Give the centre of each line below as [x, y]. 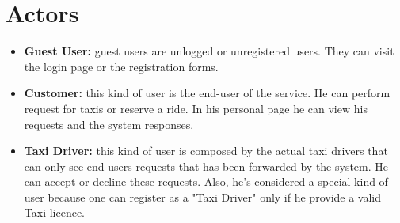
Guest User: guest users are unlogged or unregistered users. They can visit [209, 51]
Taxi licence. [55, 212]
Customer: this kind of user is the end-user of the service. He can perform [207, 93]
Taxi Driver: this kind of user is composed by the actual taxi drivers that [206, 151]
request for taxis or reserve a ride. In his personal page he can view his [196, 108]
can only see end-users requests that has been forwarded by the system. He [206, 166]
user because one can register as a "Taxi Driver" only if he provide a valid [203, 197]
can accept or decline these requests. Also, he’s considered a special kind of [206, 181]
